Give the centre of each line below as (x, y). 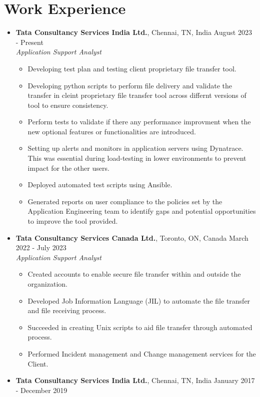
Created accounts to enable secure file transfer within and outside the (134, 274)
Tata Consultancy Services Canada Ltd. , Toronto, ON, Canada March (132, 237)
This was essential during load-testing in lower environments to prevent (137, 158)
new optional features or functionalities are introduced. (112, 131)
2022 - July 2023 (41, 247)
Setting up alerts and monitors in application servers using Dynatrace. (135, 148)
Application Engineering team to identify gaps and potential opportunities (142, 211)
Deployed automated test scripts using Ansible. (100, 185)
